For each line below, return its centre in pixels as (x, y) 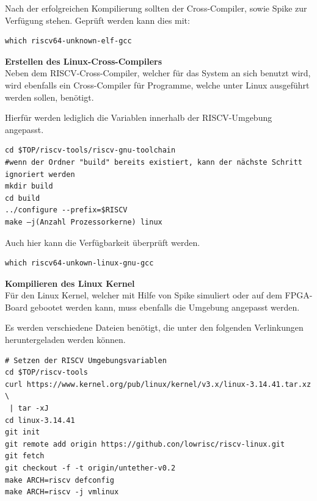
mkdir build (29, 186)
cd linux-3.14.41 (40, 420)
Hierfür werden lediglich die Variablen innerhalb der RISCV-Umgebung (139, 117)
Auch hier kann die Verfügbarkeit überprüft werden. (103, 242)
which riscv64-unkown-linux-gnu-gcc (79, 263)
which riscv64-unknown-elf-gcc (68, 41)
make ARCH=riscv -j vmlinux (62, 492)
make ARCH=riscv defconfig (60, 480)
